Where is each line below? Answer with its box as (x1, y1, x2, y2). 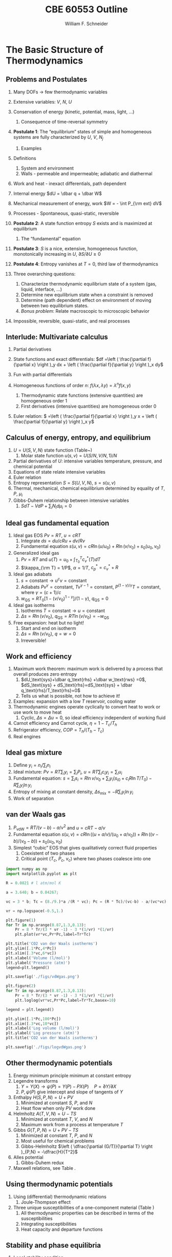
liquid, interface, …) (20, 286, 62, 292)
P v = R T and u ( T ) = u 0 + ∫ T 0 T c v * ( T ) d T (20, 555, 101, 564)
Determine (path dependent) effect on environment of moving (20, 297, 152, 303)
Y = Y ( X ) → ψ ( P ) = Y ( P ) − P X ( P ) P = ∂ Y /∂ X (20, 1083, 117, 1089)
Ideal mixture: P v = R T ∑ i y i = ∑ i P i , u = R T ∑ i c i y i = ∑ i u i (13, 768, 122, 776)
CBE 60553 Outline (45, 4, 128, 15)
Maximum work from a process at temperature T (20, 1121, 123, 1127)
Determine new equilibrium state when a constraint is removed (20, 291, 153, 298)
